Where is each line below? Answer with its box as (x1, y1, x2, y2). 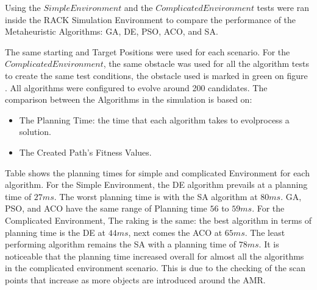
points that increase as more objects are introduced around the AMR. (5, 273, 266, 286)
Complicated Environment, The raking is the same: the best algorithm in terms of (5, 213, 312, 226)
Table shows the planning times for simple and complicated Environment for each (5, 166, 310, 179)
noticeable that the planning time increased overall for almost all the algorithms (5, 249, 304, 262)
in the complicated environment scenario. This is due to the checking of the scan (5, 261, 306, 274)
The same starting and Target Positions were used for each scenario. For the (5, 45, 290, 58)
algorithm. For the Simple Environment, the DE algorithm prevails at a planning (5, 178, 308, 191)
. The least (244, 226, 285, 238)
